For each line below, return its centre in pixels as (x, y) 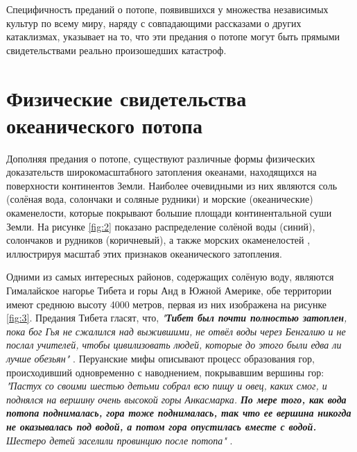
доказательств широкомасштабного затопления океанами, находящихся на (162, 172)
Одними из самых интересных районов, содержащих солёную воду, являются (170, 277)
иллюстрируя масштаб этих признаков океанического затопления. (144, 253)
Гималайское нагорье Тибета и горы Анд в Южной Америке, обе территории (169, 291)
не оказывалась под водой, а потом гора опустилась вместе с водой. (162, 426)
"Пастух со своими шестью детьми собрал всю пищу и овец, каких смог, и (167, 386)
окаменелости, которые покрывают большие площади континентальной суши (169, 213)
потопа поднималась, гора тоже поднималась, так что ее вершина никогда (179, 413)
